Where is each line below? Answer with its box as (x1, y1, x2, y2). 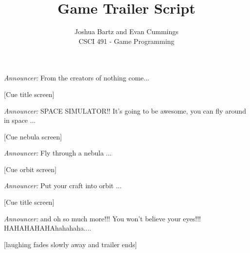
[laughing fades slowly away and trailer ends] (4, 239, 137, 249)
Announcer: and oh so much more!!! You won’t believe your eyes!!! (4, 213, 201, 223)
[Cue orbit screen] (4, 164, 57, 174)
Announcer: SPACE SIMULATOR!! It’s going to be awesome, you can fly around (4, 105, 246, 116)
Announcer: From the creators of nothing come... (4, 73, 150, 83)
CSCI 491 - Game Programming (78, 36, 175, 46)
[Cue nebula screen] (4, 131, 62, 141)
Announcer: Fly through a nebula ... (4, 148, 112, 158)
